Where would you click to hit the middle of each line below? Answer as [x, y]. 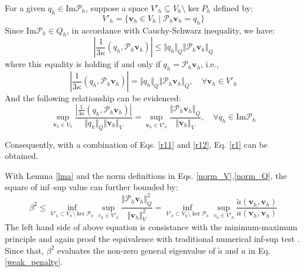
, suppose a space [117, 8]
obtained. [22, 156]
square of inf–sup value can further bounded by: [91, 187]
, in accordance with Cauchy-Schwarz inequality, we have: [171, 30]
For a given [25, 8]
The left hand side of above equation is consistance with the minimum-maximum [151, 227]
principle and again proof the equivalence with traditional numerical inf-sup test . [152, 239]
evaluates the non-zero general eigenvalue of [136, 250]
